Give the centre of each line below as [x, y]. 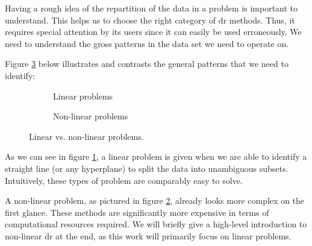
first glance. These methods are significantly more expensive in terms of [137, 212]
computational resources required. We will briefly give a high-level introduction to [156, 224]
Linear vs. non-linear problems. [86, 136]
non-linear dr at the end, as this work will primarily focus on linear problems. [148, 235]
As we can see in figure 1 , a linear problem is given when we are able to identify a [156, 156]
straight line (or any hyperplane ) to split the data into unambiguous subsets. [147, 168]
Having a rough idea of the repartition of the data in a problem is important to [151, 8]
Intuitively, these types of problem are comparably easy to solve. [124, 180]
